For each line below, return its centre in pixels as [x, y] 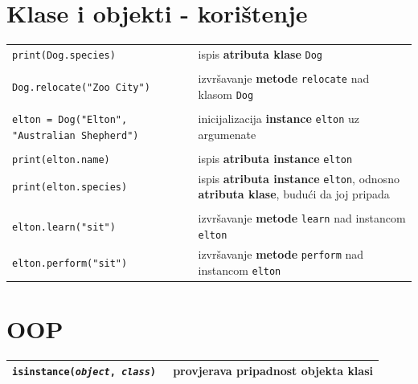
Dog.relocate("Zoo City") [81, 87]
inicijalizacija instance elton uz [279, 118]
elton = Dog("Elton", [70, 119]
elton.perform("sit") [70, 263]
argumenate [227, 134]
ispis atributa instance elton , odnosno [299, 178]
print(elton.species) [70, 188]
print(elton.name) [61, 159]
